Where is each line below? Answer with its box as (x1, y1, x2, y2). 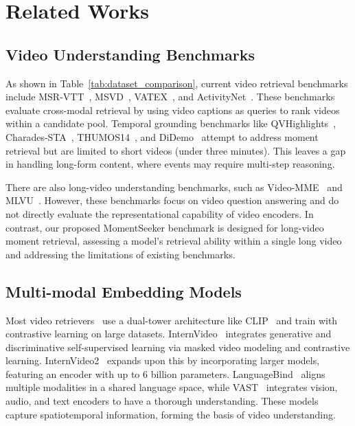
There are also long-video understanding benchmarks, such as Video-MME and (5, 179, 343, 194)
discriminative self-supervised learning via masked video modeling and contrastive (5, 339, 350, 354)
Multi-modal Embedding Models (5, 280, 242, 302)
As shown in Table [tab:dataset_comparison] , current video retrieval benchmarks (5, 76, 348, 90)
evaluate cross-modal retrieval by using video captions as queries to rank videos (5, 102, 340, 117)
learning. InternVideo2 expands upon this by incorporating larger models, (5, 353, 320, 368)
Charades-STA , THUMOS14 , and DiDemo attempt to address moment (5, 129, 319, 144)
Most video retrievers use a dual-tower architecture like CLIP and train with (5, 313, 338, 327)
